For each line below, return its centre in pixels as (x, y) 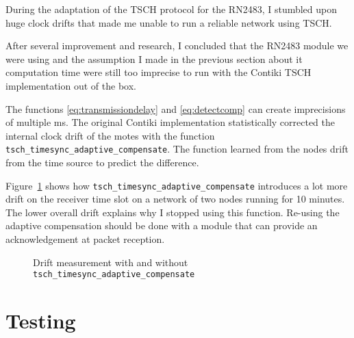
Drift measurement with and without (111, 262)
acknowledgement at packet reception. (85, 239)
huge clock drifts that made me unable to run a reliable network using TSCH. (169, 22)
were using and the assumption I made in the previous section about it (154, 58)
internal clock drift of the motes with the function (110, 135)
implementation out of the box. (71, 85)
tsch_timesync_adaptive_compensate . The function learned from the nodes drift (177, 149)
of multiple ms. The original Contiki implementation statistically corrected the (170, 122)
